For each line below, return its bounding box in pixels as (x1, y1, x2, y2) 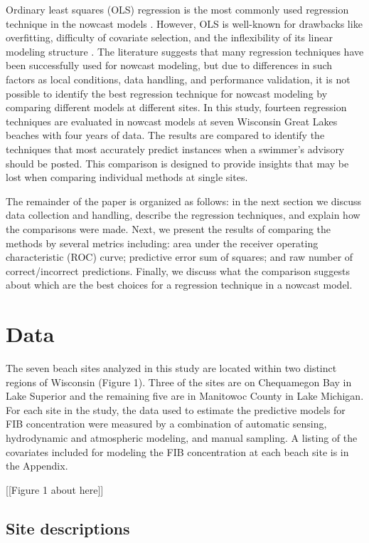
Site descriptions (6, 517, 130, 539)
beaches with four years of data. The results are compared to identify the (6, 128, 325, 143)
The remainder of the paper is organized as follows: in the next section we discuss (6, 193, 361, 208)
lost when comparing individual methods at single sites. (6, 170, 248, 185)
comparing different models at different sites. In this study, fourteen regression (6, 100, 347, 115)
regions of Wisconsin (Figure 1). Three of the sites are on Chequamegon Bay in (6, 374, 352, 389)
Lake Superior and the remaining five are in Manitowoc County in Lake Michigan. (6, 388, 364, 403)
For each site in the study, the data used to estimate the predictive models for (6, 402, 346, 417)
